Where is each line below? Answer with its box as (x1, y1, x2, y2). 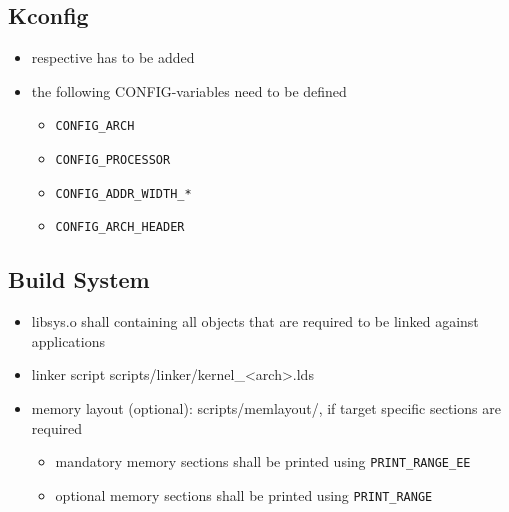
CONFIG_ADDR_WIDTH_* (55, 186, 192, 201)
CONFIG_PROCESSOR (55, 153, 171, 168)
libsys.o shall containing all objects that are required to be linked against (31, 311, 479, 332)
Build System (8, 264, 150, 295)
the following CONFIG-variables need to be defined (31, 80, 347, 101)
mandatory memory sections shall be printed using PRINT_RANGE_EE (55, 451, 471, 472)
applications (31, 330, 106, 351)
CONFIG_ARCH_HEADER (55, 220, 185, 235)
